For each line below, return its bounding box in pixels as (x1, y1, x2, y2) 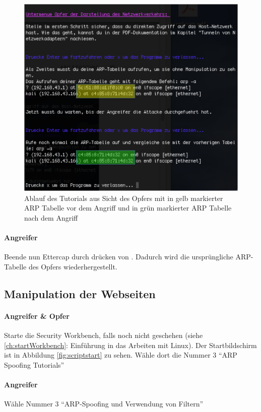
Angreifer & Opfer (4, 310, 70, 321)
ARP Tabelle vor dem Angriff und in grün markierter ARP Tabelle (24, 202, 232, 213)
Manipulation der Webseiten (4, 286, 156, 301)
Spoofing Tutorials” (4, 359, 64, 370)
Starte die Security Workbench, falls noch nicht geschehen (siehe (4, 330, 203, 340)
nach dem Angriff (24, 212, 78, 223)
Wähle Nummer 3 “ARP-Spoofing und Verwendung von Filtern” (4, 398, 204, 409)
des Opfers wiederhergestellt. (28, 261, 117, 271)
